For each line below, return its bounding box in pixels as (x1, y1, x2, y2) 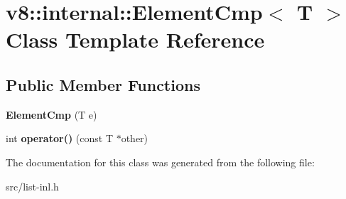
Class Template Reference (6, 25, 265, 54)
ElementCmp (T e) (6, 107, 97, 122)
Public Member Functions (6, 73, 200, 95)
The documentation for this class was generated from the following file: (6, 154, 315, 169)
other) (121, 131, 148, 146)
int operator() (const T (6, 131, 113, 146)
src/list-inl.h (6, 178, 59, 193)
